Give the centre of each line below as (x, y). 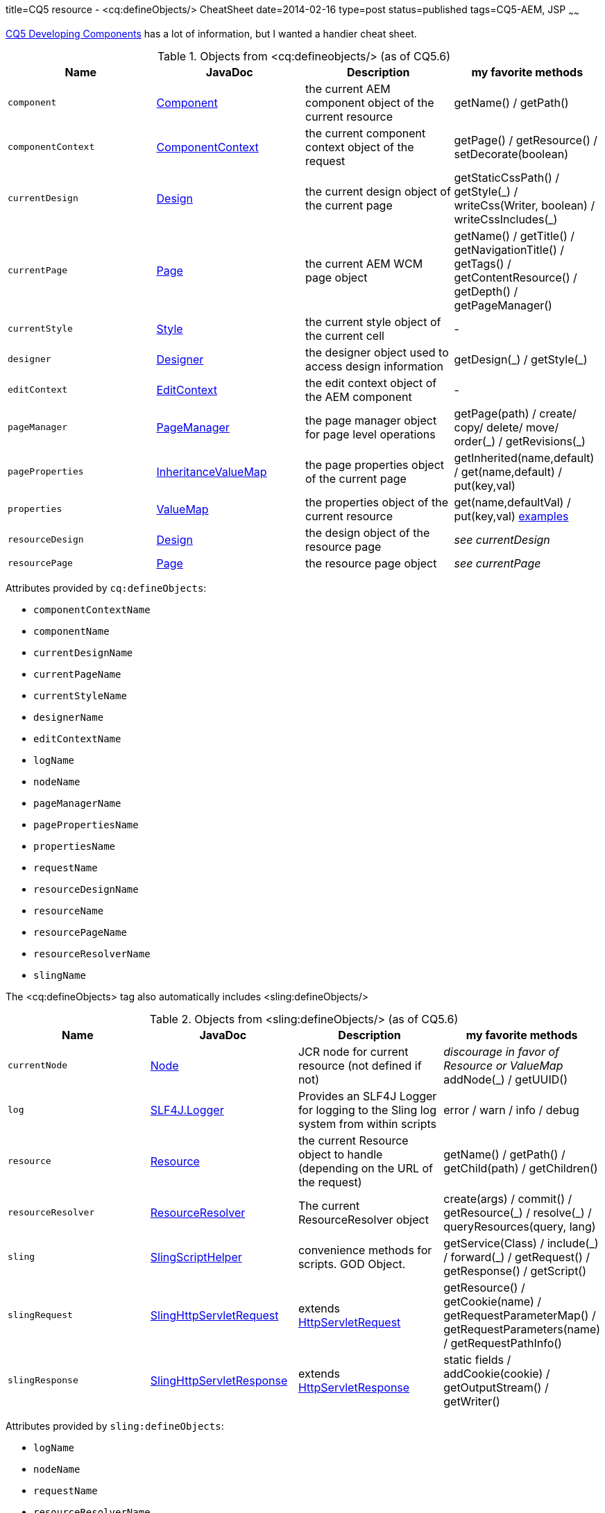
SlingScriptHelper (196, 1257)
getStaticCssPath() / (507, 177)
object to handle (340, 1154)
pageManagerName (77, 803)
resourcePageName (80, 932)
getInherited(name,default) (524, 458)
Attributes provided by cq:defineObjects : (106, 588)
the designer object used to (377, 352)
